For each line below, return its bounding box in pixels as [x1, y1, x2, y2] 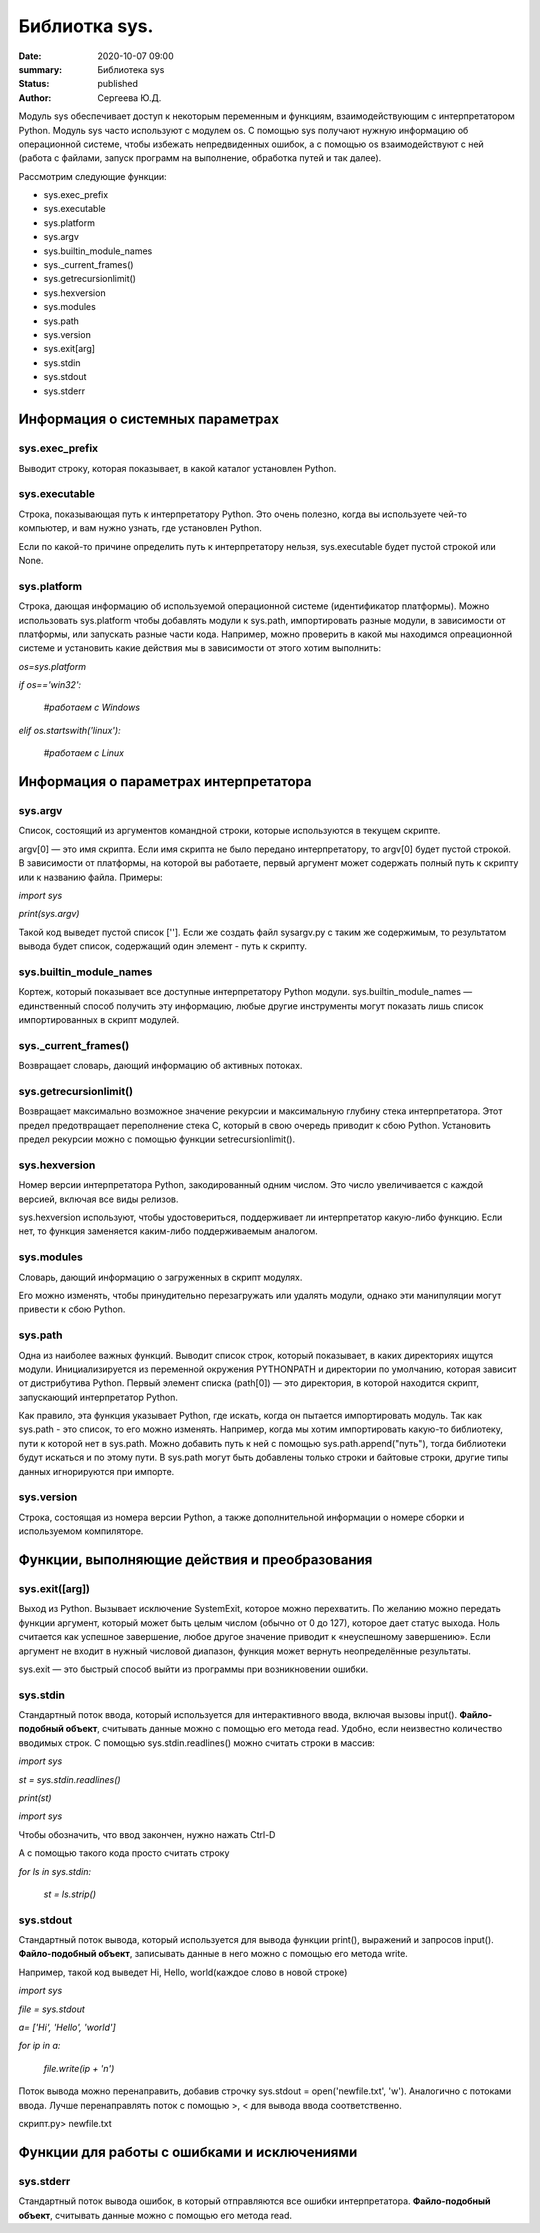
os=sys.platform [18, 660, 87, 672]
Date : [18, 50, 42, 62]
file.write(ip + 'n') [43, 2062, 115, 2074]
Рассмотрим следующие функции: [18, 170, 167, 182]
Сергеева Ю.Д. [97, 91, 162, 104]
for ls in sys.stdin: [18, 1865, 92, 1877]
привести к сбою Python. [18, 1303, 126, 1315]
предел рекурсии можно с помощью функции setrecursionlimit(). [18, 1133, 296, 1145]
